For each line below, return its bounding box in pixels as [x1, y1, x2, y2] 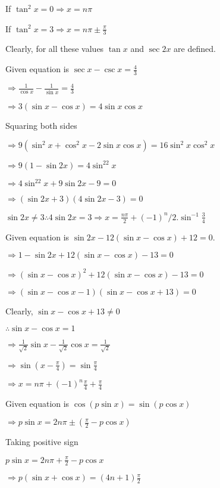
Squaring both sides [5, 119, 77, 131]
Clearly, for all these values [5, 42, 104, 55]
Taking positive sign [5, 436, 78, 448]
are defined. [174, 42, 216, 55]
